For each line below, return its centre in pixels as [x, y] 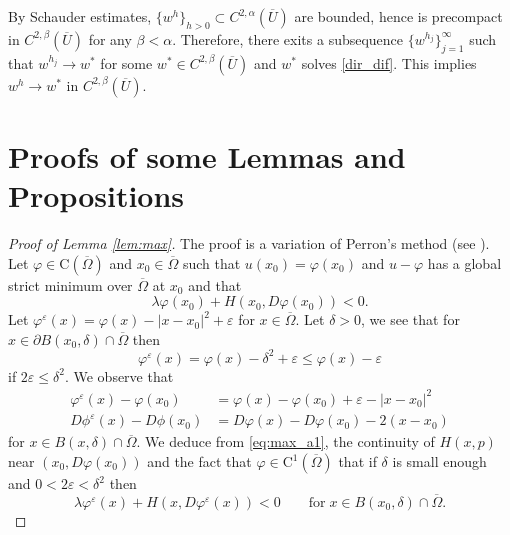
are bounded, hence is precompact [398, 16]
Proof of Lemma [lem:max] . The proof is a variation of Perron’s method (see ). [249, 242]
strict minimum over [70, 284]
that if [357, 461]
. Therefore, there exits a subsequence [288, 38]
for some [126, 62]
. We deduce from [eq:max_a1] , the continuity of [285, 441]
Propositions [96, 194]
